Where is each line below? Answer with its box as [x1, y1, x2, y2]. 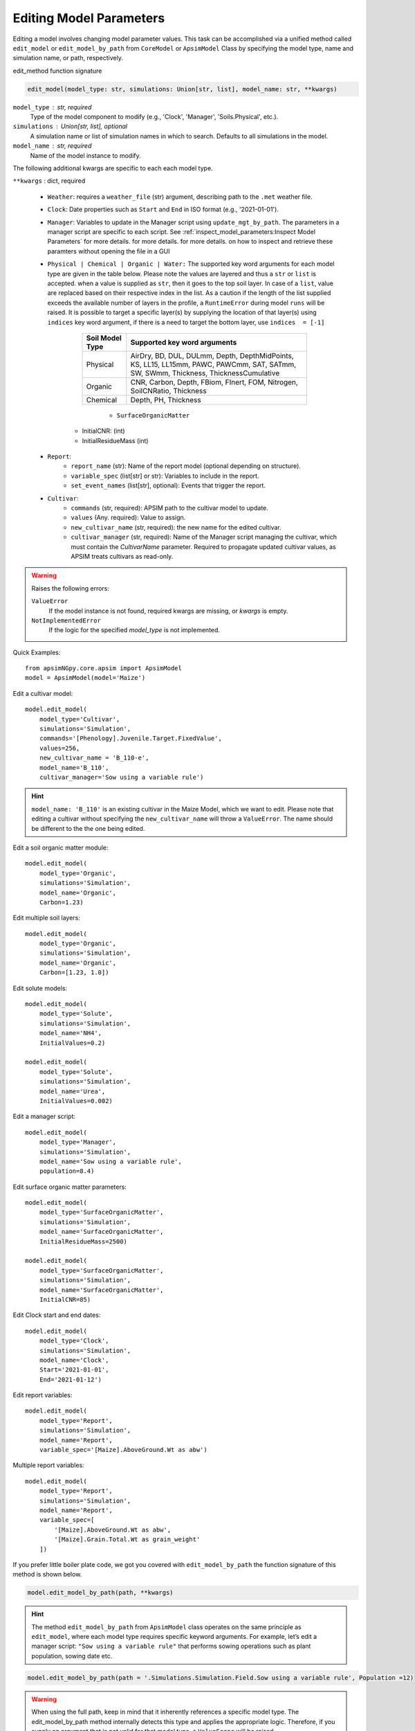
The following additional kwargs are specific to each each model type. [12, 164, 214, 172]
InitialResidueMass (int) [82, 436, 149, 445]
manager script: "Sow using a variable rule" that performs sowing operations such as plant [31, 1642, 311, 1651]
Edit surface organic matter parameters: [12, 1183, 127, 1191]
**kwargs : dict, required [12, 177, 86, 185]
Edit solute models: [12, 984, 68, 992]
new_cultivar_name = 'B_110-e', [39, 754, 149, 762]
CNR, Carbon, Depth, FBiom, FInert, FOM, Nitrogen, [130, 377, 299, 387]
